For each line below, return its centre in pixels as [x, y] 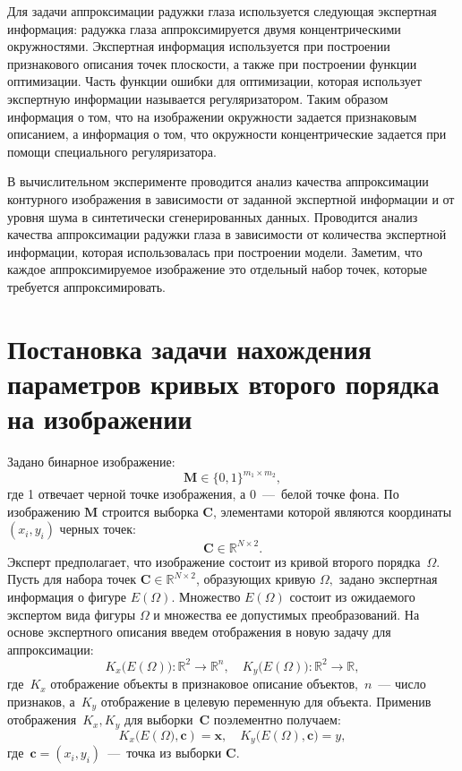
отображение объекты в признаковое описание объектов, [204, 684]
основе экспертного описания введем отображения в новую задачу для [199, 632]
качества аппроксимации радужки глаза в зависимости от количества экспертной [227, 234]
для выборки [158, 720]
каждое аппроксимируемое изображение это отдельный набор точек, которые [218, 269]
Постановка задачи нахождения [189, 348]
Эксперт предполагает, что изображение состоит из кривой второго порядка [214, 561]
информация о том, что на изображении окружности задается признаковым [212, 116]
